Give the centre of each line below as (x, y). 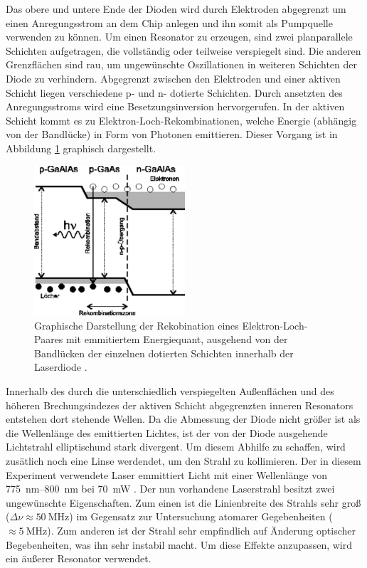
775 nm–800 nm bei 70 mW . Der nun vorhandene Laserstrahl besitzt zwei (170, 489)
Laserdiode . (61, 367)
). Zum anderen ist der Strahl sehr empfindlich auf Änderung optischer (201, 530)
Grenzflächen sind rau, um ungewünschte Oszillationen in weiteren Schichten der (181, 64)
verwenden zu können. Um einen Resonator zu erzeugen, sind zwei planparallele (179, 37)
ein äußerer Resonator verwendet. (79, 558)
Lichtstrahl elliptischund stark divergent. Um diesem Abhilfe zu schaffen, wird (176, 447)
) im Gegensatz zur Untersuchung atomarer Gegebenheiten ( (201, 516)
